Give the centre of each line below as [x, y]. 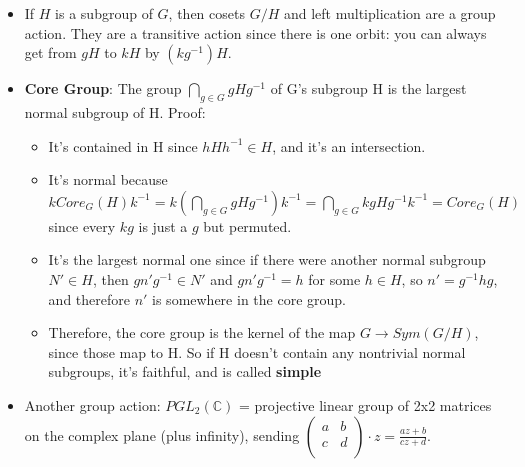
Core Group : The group [103, 88]
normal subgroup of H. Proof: [115, 111]
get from [50, 52]
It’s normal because [108, 179]
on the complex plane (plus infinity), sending [162, 434]
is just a [163, 225]
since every [82, 225]
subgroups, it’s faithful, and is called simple [185, 371]
